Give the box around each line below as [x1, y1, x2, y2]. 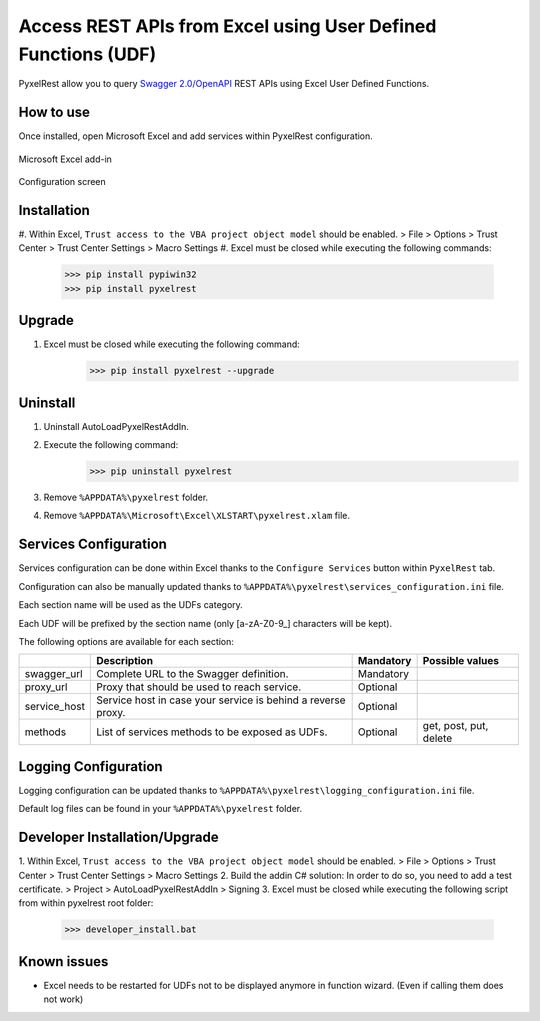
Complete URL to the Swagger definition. [96, 667, 289, 681]
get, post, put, [422, 719, 489, 733]
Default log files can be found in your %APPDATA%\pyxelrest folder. [18, 803, 303, 815]
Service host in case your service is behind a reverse [96, 693, 346, 707]
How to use [18, 104, 90, 121]
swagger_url [24, 667, 84, 681]
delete [422, 731, 453, 745]
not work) [43, 993, 84, 1005]
